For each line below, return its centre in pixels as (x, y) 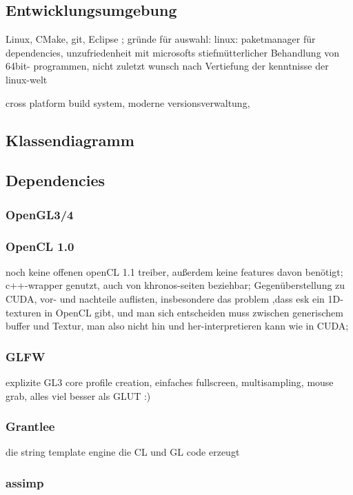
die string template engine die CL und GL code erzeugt (123, 452)
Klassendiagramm (70, 140)
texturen (23, 312)
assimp (25, 482)
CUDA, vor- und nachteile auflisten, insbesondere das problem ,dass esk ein (165, 298)
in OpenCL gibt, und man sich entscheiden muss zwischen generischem (194, 312)
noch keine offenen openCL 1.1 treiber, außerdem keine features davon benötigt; (174, 271)
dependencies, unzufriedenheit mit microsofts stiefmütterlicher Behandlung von (173, 52)
